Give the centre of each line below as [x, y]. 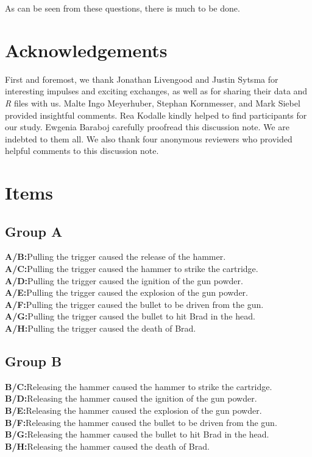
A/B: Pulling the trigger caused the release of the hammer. [115, 256]
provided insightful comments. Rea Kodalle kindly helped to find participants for [156, 115]
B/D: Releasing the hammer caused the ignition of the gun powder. [131, 398]
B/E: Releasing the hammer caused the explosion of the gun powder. [133, 410]
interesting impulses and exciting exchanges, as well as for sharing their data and [156, 91]
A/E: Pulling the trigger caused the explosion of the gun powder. [126, 292]
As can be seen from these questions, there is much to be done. [122, 8]
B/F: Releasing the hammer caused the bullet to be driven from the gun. [141, 422]
